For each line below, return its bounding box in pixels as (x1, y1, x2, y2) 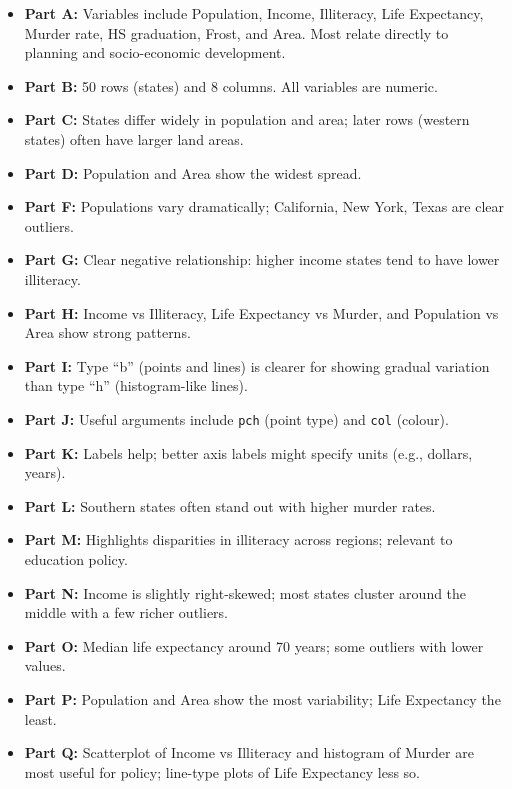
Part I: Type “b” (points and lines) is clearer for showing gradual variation (24, 355, 490, 376)
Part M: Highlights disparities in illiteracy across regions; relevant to (24, 529, 453, 550)
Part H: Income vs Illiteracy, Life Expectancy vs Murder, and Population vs (24, 302, 499, 323)
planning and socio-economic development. (24, 42, 286, 63)
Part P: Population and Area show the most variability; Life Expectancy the (24, 688, 501, 709)
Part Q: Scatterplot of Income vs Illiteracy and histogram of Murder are (24, 742, 474, 763)
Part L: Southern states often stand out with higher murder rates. (24, 495, 436, 516)
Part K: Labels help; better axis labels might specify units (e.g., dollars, (24, 442, 473, 463)
